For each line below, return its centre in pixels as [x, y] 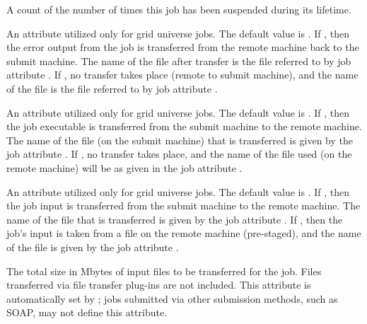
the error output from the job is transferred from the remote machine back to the [183, 47]
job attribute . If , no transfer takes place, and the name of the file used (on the [179, 154]
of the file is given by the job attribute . [93, 247]
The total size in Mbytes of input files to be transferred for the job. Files [164, 271]
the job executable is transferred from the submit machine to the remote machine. [184, 126]
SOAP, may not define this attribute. [87, 312]
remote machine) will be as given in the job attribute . [124, 167]
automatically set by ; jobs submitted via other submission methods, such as [172, 298]
